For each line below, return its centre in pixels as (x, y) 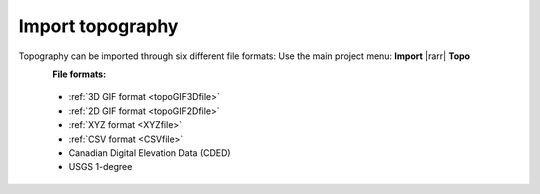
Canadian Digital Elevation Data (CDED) (149, 152)
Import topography (98, 26)
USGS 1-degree (100, 167)
